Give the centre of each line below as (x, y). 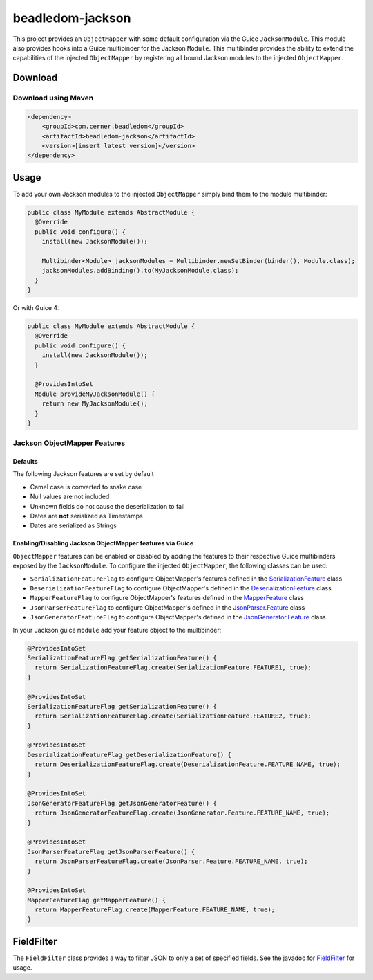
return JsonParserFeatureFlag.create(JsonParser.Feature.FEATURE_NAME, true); (171, 861)
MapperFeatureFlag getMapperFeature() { (96, 900)
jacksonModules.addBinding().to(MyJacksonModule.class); (140, 271)
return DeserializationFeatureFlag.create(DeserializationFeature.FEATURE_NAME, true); (188, 764)
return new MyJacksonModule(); (95, 404)
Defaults (25, 462)
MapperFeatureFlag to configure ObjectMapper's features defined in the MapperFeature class (167, 598)
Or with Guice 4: (36, 308)
